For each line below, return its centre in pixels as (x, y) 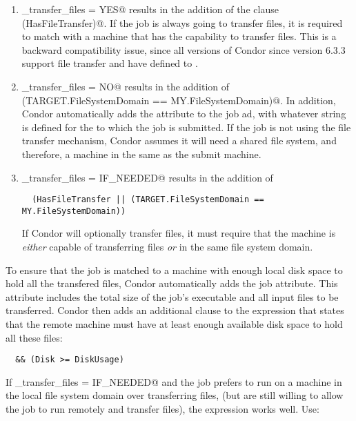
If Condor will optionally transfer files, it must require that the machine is (179, 233)
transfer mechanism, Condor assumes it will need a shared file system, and (179, 140)
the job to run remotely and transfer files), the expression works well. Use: (162, 409)
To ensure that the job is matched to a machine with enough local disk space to (174, 270)
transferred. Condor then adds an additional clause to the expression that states (175, 310)
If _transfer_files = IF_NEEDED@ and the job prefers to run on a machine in (174, 381)
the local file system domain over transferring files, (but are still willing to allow (175, 395)
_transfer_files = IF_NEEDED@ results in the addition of (147, 177)
